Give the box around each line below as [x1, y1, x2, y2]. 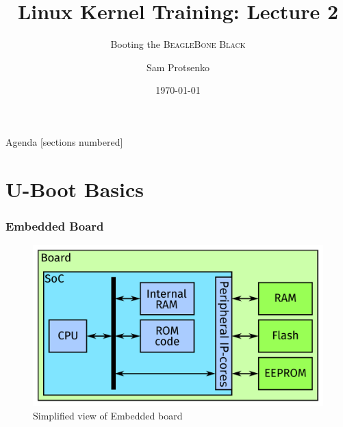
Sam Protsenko [146, 60, 210, 74]
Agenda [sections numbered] [5, 134, 123, 148]
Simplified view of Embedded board [33, 408, 183, 422]
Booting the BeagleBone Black [110, 37, 246, 51]
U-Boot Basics [5, 174, 144, 203]
